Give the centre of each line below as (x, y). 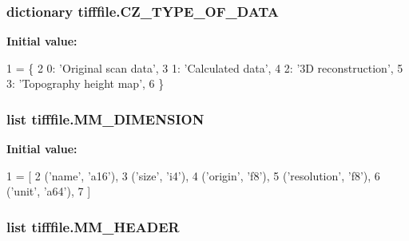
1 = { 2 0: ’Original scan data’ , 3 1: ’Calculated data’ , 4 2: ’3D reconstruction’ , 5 (205, 67)
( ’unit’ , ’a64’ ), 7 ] (49, 191)
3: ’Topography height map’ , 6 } (85, 83)
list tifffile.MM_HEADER (93, 226)
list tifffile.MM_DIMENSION (105, 119)
